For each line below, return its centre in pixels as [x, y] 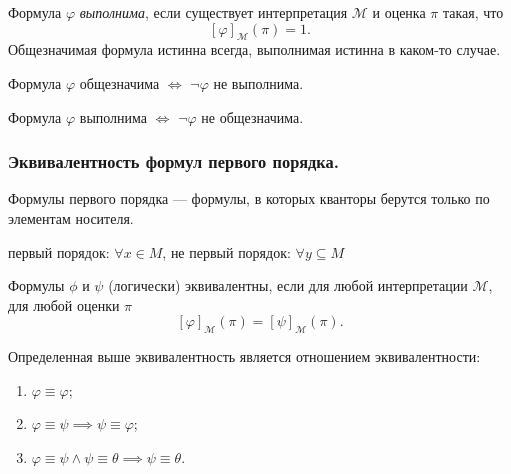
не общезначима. [252, 116]
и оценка [399, 12]
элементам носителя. [71, 217]
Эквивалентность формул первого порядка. [173, 161]
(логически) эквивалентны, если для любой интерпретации [288, 285]
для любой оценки [64, 304]
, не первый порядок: [226, 251]
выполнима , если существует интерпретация [213, 12]
